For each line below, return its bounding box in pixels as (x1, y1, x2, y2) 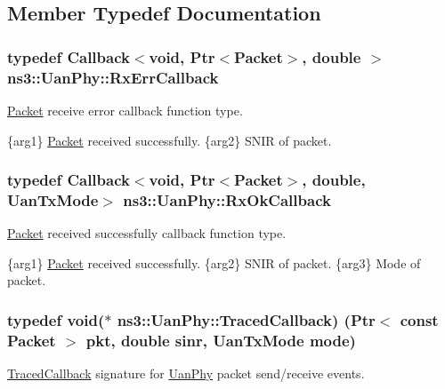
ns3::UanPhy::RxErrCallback (7, 66, 219, 88)
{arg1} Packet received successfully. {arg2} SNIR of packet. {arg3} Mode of (7, 253, 421, 272)
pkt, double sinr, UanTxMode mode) (85, 329, 356, 351)
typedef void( (7, 308, 105, 330)
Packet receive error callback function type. (7, 100, 243, 119)
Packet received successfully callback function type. (7, 224, 287, 242)
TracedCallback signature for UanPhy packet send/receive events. (7, 364, 365, 383)
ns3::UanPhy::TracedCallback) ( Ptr (117, 308, 376, 330)
